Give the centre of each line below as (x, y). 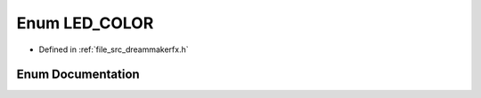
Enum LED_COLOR (85, 23)
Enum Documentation (78, 75)
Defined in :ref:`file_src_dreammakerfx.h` (114, 49)
